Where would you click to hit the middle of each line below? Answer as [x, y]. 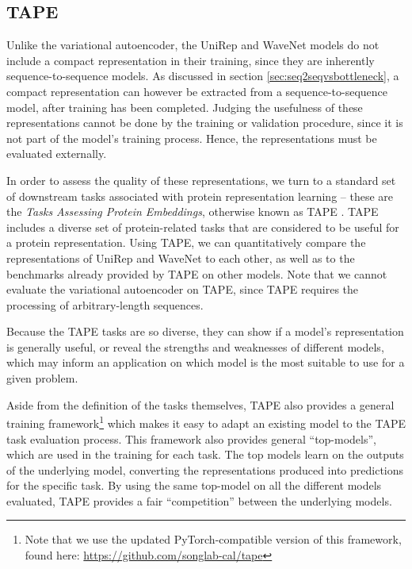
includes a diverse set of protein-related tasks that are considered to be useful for [203, 227]
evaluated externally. [57, 154]
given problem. [42, 378]
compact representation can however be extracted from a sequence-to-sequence [197, 91]
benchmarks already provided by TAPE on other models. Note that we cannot [197, 273]
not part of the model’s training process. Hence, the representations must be [192, 138]
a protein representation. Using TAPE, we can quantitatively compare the [186, 242]
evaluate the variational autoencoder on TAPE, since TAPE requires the [183, 289]
